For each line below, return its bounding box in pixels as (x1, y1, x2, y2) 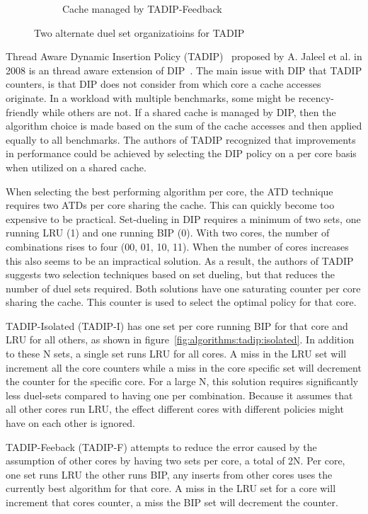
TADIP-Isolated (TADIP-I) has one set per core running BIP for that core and (6, 318, 348, 333)
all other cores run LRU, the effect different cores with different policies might (6, 401, 344, 416)
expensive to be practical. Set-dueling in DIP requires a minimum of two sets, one (6, 211, 361, 226)
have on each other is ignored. (6, 416, 135, 430)
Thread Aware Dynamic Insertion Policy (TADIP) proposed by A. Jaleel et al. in (6, 49, 362, 64)
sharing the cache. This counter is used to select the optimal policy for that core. (6, 295, 357, 309)
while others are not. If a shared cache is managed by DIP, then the (42, 104, 336, 119)
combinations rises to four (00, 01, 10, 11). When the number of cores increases (6, 239, 349, 253)
